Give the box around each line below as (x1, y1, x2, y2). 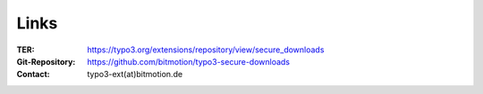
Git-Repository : (16, 56, 76, 67)
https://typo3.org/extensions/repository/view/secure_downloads (87, 44, 325, 55)
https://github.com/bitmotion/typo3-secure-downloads (87, 56, 291, 67)
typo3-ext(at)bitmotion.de (87, 69, 183, 80)
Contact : (16, 69, 51, 80)
